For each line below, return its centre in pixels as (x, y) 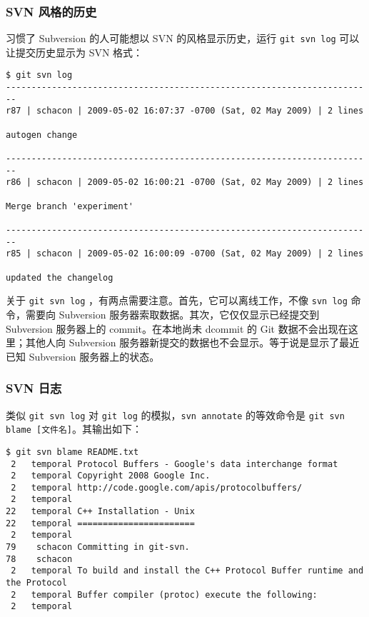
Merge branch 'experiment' (70, 206)
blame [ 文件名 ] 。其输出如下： (74, 429)
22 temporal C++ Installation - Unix (100, 512)
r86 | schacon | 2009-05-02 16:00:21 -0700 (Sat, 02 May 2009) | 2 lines (185, 182)
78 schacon (39, 559)
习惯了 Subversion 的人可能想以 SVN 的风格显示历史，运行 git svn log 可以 (183, 38)
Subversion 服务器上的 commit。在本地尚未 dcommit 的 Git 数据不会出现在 (177, 328)
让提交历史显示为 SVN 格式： (75, 52)
